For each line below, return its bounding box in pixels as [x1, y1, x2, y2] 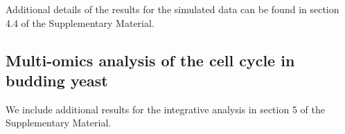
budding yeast [6, 69, 108, 90]
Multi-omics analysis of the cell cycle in [6, 49, 295, 70]
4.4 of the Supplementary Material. [6, 15, 154, 30]
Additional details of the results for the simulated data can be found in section [6, 2, 339, 16]
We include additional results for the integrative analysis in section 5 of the [6, 102, 325, 116]
